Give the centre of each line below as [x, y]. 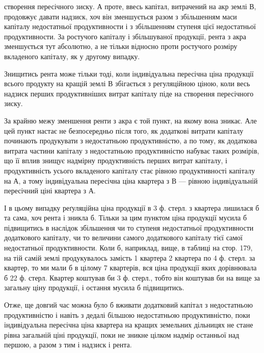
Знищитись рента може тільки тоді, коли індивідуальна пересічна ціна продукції [129, 73]
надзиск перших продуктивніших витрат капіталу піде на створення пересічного [129, 93]
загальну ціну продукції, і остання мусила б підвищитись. [94, 287]
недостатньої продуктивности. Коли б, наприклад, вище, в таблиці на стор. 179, [128, 248]
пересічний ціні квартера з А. [50, 191]
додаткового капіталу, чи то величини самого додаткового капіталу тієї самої [124, 237]
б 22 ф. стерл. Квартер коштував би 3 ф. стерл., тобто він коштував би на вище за [132, 277]
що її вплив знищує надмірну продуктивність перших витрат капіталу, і [116, 160]
